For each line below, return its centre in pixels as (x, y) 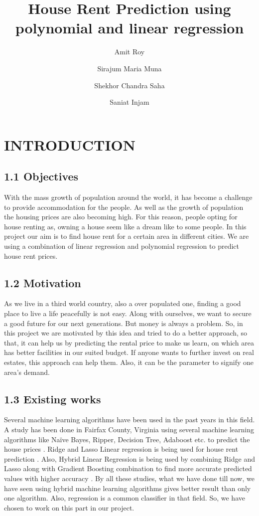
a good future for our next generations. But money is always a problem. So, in (124, 323)
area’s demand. (27, 372)
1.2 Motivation (43, 282)
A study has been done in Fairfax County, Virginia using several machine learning (129, 429)
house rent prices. (31, 256)
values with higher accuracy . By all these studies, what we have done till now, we (129, 478)
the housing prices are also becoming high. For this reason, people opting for (121, 217)
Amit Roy (129, 52)
